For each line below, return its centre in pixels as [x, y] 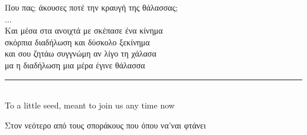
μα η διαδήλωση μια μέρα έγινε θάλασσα [75, 65]
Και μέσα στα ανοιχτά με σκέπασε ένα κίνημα [84, 30]
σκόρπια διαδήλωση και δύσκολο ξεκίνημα [77, 42]
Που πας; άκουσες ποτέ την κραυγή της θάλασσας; [92, 7]
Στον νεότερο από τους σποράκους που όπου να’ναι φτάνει [105, 125]
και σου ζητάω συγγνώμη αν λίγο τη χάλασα [81, 53]
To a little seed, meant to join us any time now [90, 105]
